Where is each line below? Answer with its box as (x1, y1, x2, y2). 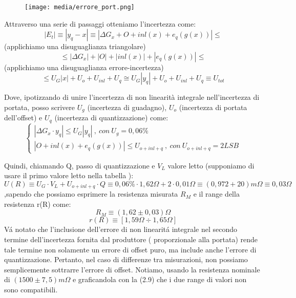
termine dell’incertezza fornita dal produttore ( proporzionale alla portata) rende (4, 233, 258, 244)
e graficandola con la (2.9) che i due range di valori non (72, 274, 247, 285)
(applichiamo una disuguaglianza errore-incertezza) (4, 61, 164, 72)
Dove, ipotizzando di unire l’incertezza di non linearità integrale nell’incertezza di (4, 92, 260, 102)
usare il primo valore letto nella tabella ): (4, 170, 134, 181)
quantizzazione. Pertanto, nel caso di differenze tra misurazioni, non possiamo (4, 254, 248, 265)
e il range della (193, 188, 240, 199)
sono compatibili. (4, 284, 58, 294)
